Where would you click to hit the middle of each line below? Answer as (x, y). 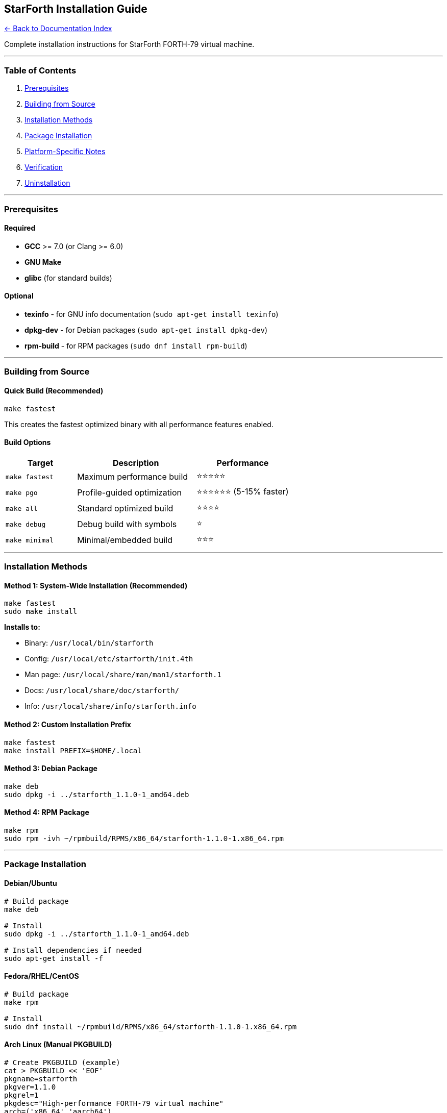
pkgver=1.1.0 (30, 1087)
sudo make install (41, 612)
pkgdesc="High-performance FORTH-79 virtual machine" (114, 1104)
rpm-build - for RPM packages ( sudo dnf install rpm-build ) (136, 345)
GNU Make (43, 262)
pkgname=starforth (41, 1079)
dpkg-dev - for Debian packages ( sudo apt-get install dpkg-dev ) (146, 330)
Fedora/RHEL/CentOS (42, 976)
